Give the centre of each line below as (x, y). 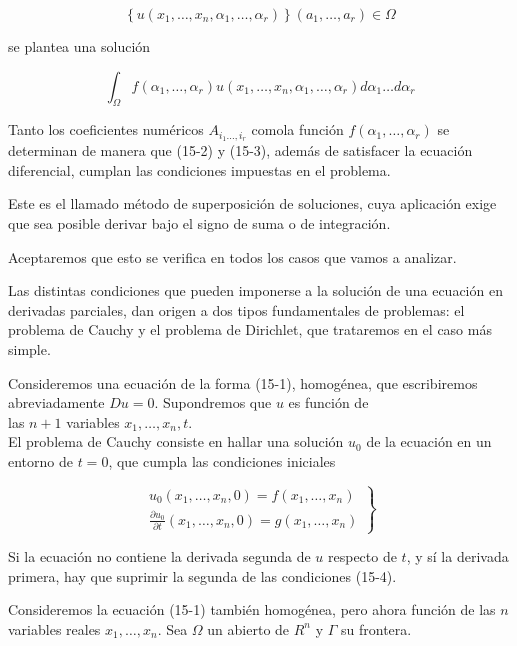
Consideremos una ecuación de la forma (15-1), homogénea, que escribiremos (243, 382)
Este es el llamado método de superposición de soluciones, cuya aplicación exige (252, 203)
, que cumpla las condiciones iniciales (222, 460)
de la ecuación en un (429, 441)
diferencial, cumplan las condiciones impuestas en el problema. (199, 169)
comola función (297, 129)
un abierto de (248, 628)
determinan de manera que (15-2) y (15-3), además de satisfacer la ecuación (240, 150)
